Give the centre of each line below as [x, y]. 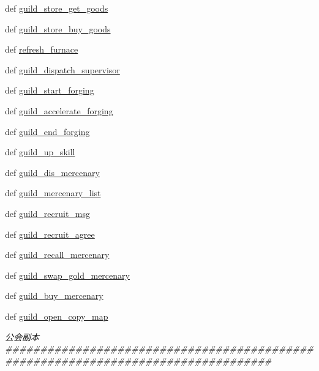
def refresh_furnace [42, 49]
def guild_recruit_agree [50, 234]
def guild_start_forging [50, 90]
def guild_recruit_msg [48, 213]
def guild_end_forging [47, 131]
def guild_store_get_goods [57, 8]
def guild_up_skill [40, 152]
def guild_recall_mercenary [57, 255]
